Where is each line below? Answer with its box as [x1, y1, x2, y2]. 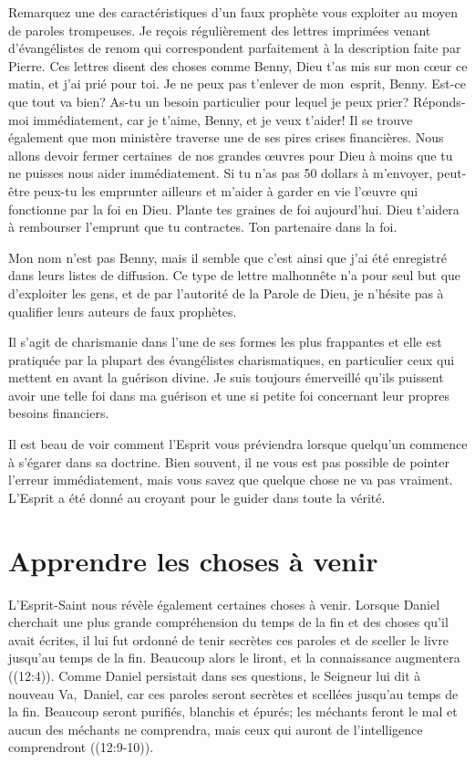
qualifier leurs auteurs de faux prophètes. [8, 301, 237, 320]
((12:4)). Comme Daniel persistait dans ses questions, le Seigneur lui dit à [8, 665, 421, 685]
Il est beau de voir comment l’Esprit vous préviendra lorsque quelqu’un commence [8, 434, 468, 454]
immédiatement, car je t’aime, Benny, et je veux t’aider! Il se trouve [33, 110, 413, 129]
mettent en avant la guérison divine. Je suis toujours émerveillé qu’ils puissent [8, 368, 444, 387]
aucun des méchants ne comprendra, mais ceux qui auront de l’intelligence [8, 719, 423, 738]
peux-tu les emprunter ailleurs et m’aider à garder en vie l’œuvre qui [34, 181, 418, 200]
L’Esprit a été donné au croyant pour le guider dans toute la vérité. [8, 487, 386, 507]
